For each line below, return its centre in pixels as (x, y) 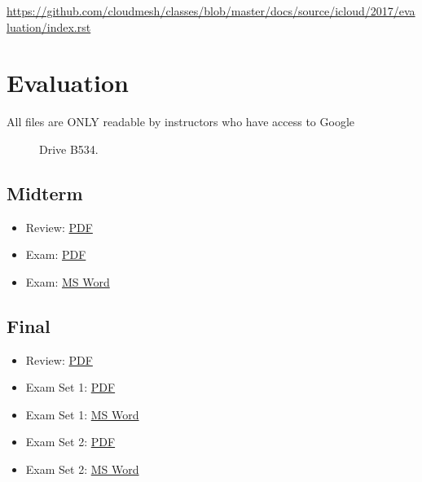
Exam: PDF (56, 254)
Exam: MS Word (68, 281)
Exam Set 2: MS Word (82, 469)
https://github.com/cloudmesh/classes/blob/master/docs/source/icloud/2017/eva (211, 11)
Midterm (45, 193)
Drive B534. (69, 149)
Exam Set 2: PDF (70, 442)
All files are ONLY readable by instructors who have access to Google (181, 122)
